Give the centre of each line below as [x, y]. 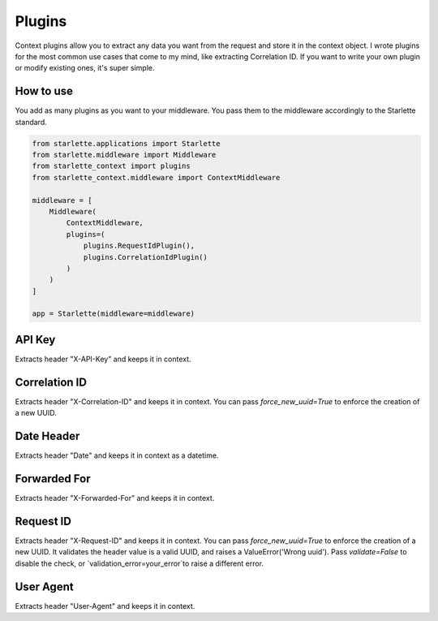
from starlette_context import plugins [111, 166]
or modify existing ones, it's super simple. [85, 68]
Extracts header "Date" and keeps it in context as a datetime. [117, 455]
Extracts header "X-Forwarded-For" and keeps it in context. [115, 498]
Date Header [47, 436]
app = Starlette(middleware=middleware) [113, 314]
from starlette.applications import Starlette [126, 143]
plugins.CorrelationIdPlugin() [146, 257]
